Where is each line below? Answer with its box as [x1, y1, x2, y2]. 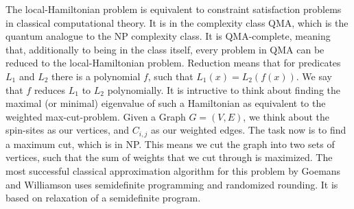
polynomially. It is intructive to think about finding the [107, 82, 340, 97]
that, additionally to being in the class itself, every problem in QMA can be [5, 42, 324, 56]
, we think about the [243, 109, 329, 123]
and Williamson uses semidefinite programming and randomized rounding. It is [5, 177, 338, 191]
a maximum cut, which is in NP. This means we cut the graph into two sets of [5, 136, 335, 151]
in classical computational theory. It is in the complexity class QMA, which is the [5, 15, 349, 29]
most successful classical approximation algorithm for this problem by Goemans [5, 163, 341, 177]
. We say [296, 69, 332, 83]
